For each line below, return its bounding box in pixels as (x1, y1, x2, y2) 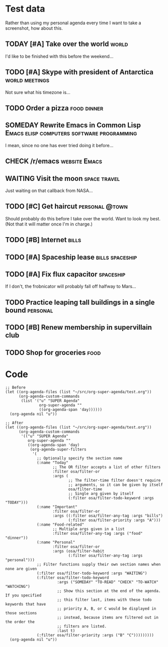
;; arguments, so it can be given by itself (68, 482, 163, 488)
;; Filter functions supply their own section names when (37, 562, 161, 567)
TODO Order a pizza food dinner (5, 104, 104, 112)
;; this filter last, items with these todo (57, 597, 152, 603)
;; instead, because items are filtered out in (57, 615, 158, 620)
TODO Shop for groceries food (5, 348, 101, 357)
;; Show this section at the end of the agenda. (57, 588, 161, 594)
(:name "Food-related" (37, 522, 85, 527)
